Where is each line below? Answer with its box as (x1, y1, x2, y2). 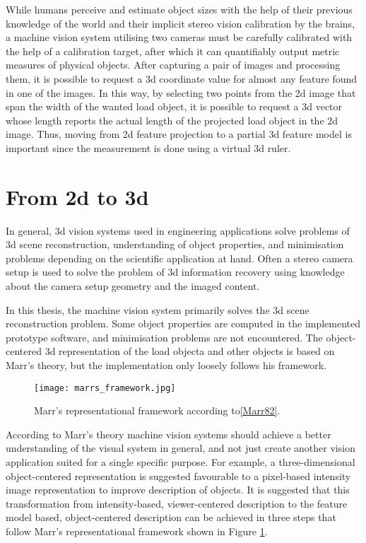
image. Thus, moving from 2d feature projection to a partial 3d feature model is (6, 127, 352, 141)
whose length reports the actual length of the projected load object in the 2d (6, 112, 338, 127)
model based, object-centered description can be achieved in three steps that (6, 510, 336, 525)
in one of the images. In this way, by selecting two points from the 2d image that (6, 85, 356, 100)
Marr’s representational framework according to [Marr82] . (34, 403, 281, 418)
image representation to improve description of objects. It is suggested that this (6, 482, 350, 497)
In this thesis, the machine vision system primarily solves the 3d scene (6, 302, 309, 317)
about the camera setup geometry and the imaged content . (6, 279, 260, 293)
